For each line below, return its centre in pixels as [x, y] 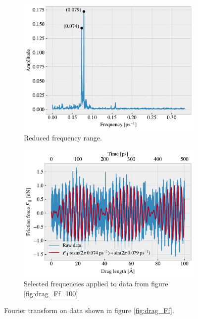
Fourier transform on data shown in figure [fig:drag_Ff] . [89, 310]
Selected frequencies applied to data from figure [96, 284]
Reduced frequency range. [63, 137]
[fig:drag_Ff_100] [51, 294]
